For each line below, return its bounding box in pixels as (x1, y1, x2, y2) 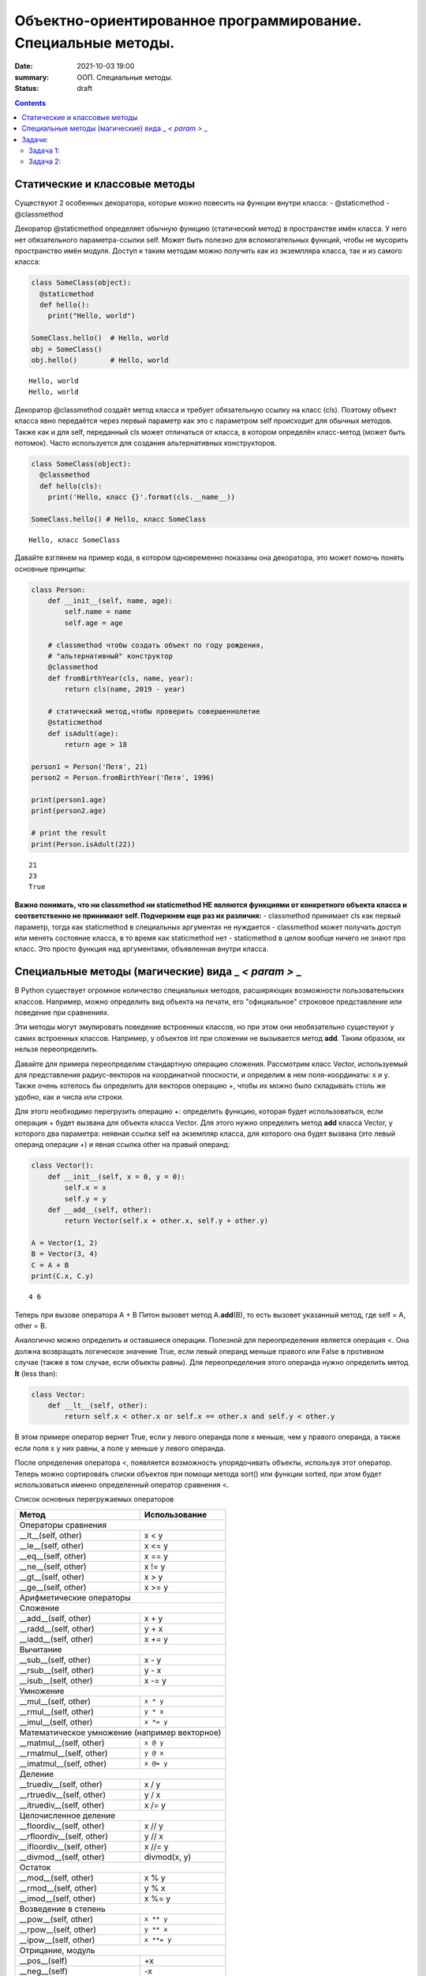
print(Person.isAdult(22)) (31, 839, 136, 849)
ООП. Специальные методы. (77, 72, 173, 82)
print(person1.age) (31, 795, 106, 805)
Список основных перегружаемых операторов (14, 1495, 174, 1504)
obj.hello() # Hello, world (31, 356, 169, 365)
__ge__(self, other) (19, 1582, 87, 1593)
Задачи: (21, 134, 49, 144)
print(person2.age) (31, 806, 106, 816)
